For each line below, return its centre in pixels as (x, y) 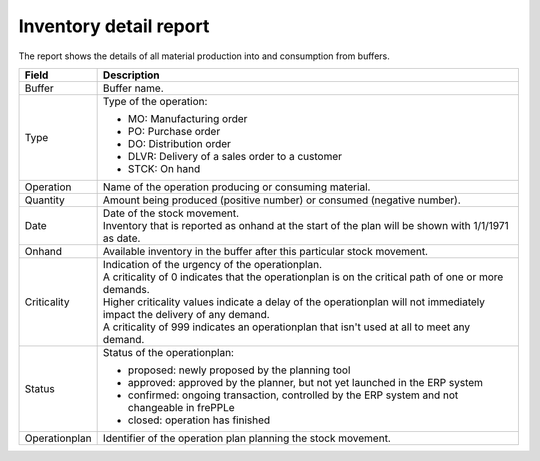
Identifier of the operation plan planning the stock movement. (247, 438)
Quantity (44, 200)
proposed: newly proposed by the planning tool (239, 370)
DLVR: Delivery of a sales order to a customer (235, 156)
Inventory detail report (114, 26)
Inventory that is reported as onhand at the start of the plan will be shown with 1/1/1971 (305, 225)
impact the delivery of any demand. (186, 314)
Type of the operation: (155, 101)
